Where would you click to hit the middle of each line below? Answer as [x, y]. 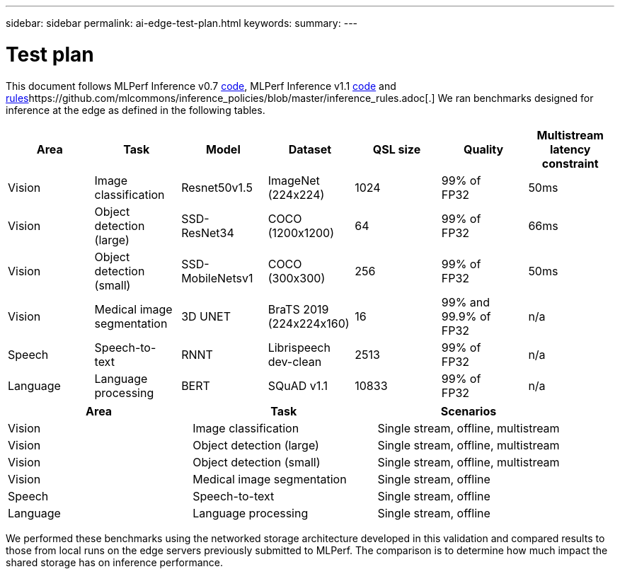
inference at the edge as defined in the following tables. [136, 110]
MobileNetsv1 [217, 278]
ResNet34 [208, 233]
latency [570, 149]
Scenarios [469, 411]
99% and [466, 302]
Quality [483, 149]
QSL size [397, 149]
